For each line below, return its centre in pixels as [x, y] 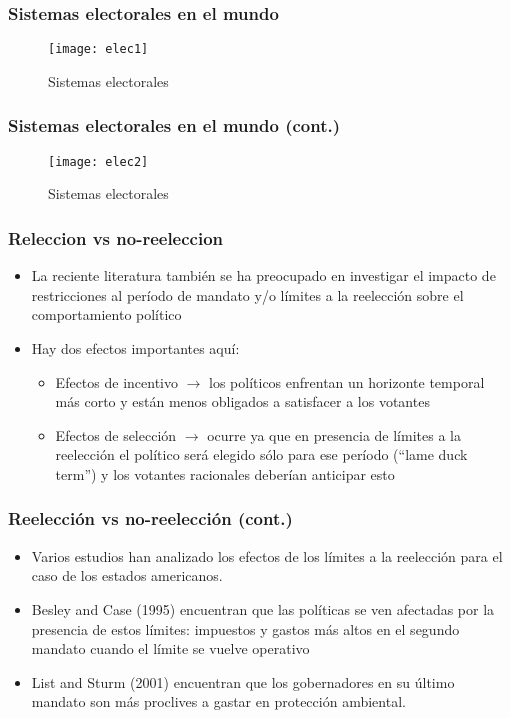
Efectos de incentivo [116, 381]
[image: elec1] [98, 49]
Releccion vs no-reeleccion [116, 237]
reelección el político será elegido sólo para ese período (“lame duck [261, 454]
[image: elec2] [98, 161]
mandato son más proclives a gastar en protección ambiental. [218, 701]
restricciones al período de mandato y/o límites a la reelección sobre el [247, 294]
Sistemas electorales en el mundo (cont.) [174, 125]
